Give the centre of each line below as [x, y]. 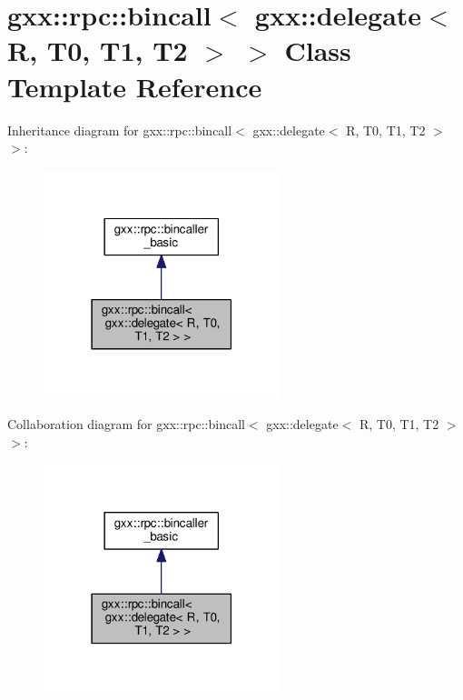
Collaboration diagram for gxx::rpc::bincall [126, 423]
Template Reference [135, 86]
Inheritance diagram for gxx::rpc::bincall [120, 130]
